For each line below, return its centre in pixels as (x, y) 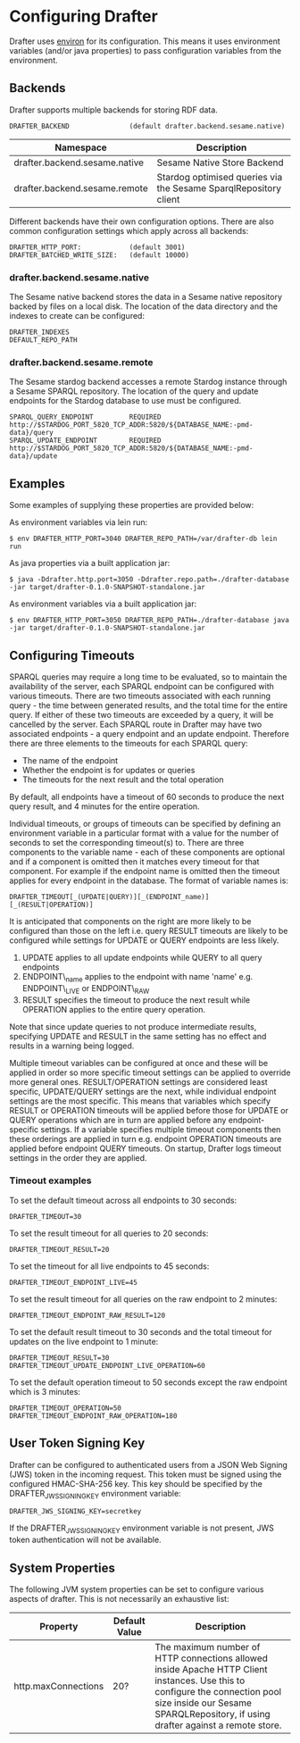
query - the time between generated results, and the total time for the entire (149, 705)
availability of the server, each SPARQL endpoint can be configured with (142, 686)
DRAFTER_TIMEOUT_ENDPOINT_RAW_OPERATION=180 (93, 1416)
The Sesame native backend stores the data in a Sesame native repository (146, 297)
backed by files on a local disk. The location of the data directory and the (144, 306)
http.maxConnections (59, 1687)
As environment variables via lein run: (79, 522)
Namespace (81, 147)
